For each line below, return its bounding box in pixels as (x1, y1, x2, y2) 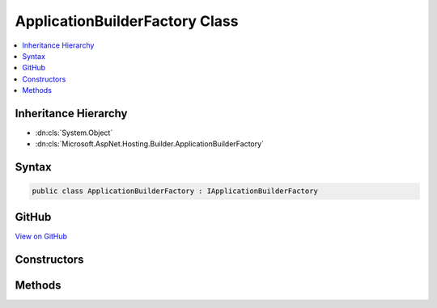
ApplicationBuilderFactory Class (15, 12, 239, 30)
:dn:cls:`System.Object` (35, 128, 113, 137)
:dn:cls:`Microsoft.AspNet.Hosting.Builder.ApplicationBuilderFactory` (35, 139, 265, 149)
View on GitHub (15, 231, 68, 241)
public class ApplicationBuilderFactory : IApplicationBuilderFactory (32, 187, 319, 196)
